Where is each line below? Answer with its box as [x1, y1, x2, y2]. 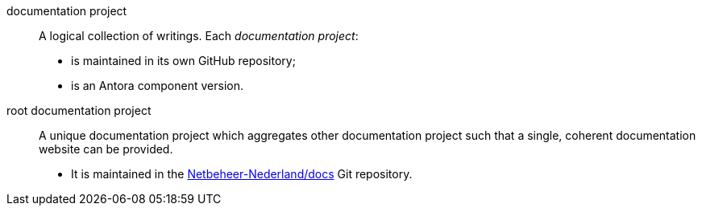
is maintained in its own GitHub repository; [71, 54, 296, 67]
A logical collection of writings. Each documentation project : [39, 29, 359, 43]
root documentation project [6, 104, 152, 117]
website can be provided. [39, 142, 173, 156]
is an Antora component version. [71, 79, 243, 92]
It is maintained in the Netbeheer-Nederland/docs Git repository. [71, 167, 413, 181]
